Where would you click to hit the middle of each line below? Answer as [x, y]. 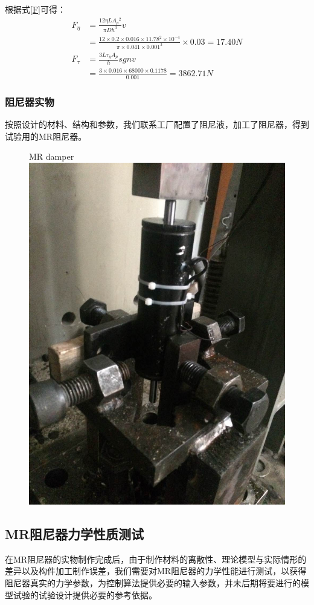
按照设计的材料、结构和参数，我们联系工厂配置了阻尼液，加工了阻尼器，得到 [157, 124]
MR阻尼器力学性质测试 [75, 534]
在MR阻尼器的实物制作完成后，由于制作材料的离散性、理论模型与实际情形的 [156, 559]
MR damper [52, 156]
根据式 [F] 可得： [35, 9]
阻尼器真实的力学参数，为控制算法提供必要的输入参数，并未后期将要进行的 [153, 583]
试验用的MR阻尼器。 [46, 136]
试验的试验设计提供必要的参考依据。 [85, 594]
